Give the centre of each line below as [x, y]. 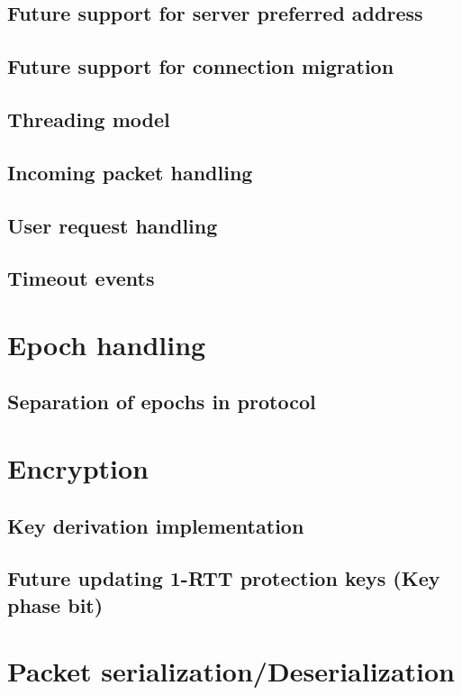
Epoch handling [107, 344]
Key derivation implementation [156, 525]
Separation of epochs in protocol [162, 402]
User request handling [113, 225]
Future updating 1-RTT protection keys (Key [224, 578]
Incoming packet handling [130, 172]
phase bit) [55, 604]
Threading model [89, 119]
